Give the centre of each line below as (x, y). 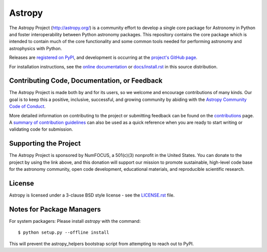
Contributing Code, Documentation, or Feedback (86, 81)
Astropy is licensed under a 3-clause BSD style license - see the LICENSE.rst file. (92, 195)
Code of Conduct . (27, 106)
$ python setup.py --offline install (64, 232)
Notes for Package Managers (55, 209)
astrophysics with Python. (36, 48)
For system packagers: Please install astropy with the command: (75, 221)
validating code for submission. (41, 129)
